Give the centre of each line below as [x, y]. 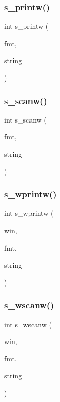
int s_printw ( [26, 26]
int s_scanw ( [25, 119]
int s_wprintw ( [29, 213]
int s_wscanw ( [28, 324]
